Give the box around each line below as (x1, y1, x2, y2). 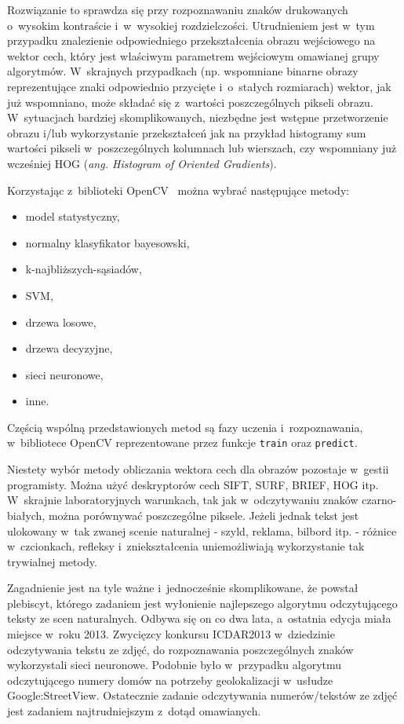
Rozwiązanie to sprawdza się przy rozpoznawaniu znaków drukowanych (7, 2, 348, 17)
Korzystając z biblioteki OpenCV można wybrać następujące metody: (7, 181, 350, 198)
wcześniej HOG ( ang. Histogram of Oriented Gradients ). (7, 155, 277, 171)
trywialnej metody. (7, 553, 97, 569)
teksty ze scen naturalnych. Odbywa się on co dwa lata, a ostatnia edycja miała (7, 610, 391, 627)
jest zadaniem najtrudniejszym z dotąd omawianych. (7, 703, 261, 719)
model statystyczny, (25, 208, 120, 225)
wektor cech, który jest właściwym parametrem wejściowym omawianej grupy (7, 47, 380, 64)
